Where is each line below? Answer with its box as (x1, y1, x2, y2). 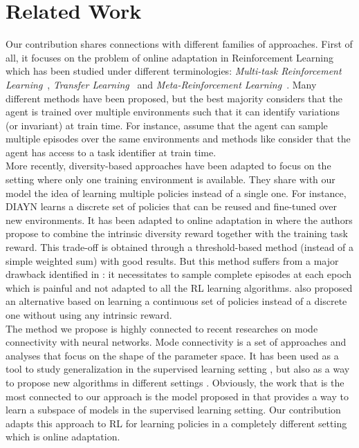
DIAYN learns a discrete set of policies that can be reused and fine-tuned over (6, 199, 338, 214)
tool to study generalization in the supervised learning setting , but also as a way (6, 362, 350, 376)
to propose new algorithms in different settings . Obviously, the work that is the (6, 375, 344, 389)
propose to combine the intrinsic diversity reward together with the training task (6, 226, 348, 241)
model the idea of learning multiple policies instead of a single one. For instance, (6, 185, 347, 200)
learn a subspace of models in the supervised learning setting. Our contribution (6, 402, 341, 417)
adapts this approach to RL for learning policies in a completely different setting (6, 416, 347, 430)
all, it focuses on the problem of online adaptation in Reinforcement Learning (6, 50, 333, 64)
